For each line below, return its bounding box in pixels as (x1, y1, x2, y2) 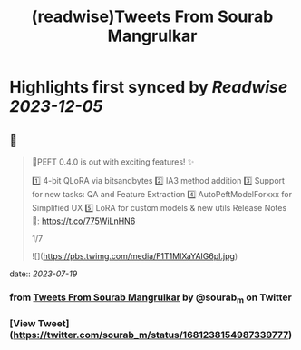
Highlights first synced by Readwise (9, 77, 288, 97)
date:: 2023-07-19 (9, 268, 78, 279)
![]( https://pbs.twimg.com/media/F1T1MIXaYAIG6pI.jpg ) (31, 251, 238, 261)
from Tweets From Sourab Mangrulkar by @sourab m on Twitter (9, 291, 292, 305)
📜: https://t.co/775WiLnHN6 (31, 215, 136, 226)
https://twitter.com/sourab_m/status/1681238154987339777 (13, 329, 289, 342)
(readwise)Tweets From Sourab (31, 6, 274, 27)
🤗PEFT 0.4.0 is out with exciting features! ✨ (31, 156, 195, 167)
